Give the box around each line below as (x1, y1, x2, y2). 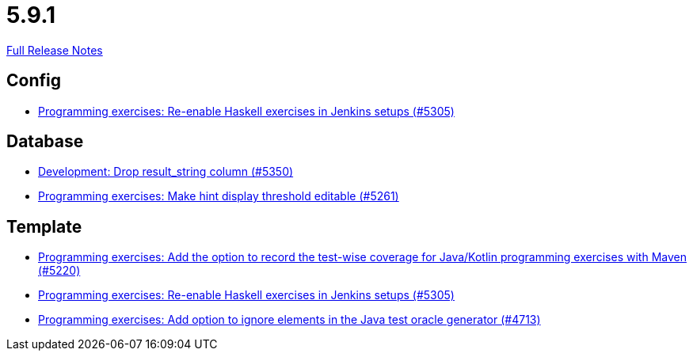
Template (6, 216, 82, 237)
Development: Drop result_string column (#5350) (38, 165, 294, 179)
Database (6, 131, 84, 152)
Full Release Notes (6, 43, 103, 57)
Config (6, 70, 61, 91)
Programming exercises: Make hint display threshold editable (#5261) (38, 189, 399, 203)
